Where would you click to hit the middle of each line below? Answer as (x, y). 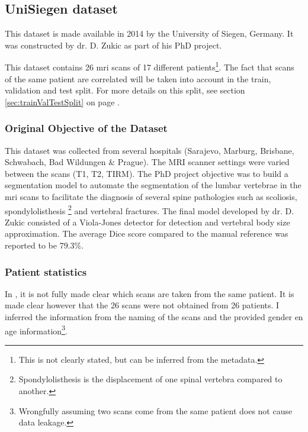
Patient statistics (46, 271)
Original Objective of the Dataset (86, 128)
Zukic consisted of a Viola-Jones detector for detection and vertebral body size (147, 222)
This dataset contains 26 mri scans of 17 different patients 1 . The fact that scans (150, 66)
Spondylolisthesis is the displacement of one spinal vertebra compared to (150, 379)
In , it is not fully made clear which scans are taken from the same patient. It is (150, 293)
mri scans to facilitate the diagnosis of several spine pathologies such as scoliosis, (151, 197)
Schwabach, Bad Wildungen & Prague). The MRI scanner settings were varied (147, 162)
